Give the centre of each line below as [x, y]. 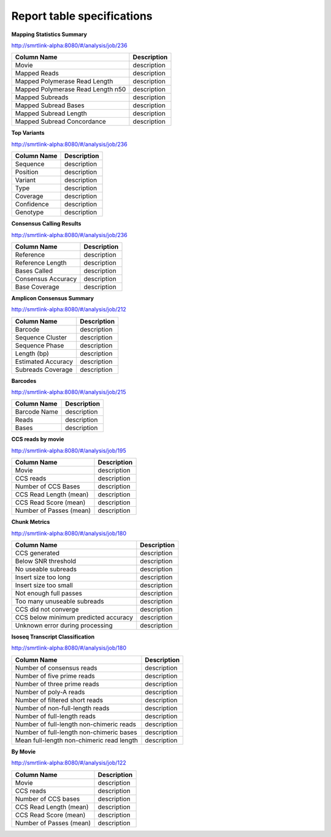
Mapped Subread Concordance [61, 121]
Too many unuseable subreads [59, 602]
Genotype [29, 213]
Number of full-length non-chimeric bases [76, 732]
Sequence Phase [40, 345]
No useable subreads [46, 569]
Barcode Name [36, 412]
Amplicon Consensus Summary [53, 298]
